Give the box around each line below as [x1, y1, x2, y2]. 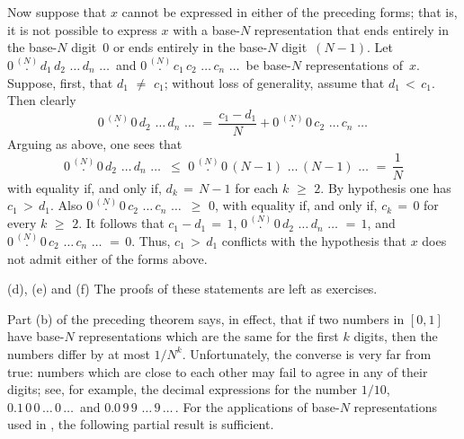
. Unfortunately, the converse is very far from [182, 344, 432, 363]
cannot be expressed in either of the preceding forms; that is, [121, 3, 458, 21]
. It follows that [78, 214, 165, 233]
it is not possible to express [7, 20, 157, 39]
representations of [305, 56, 403, 74]
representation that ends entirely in [254, 20, 449, 39]
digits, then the [353, 327, 438, 346]
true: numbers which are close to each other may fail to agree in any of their [7, 362, 428, 381]
